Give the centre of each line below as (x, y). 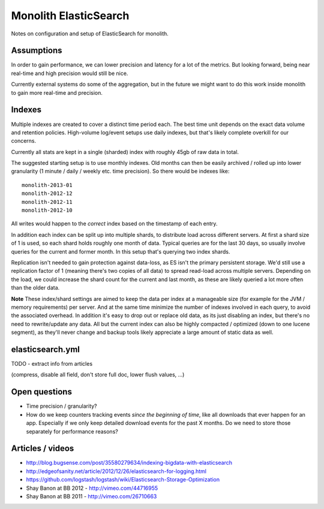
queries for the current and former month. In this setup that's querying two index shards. (121, 251)
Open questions (41, 392)
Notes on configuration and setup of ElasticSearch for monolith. (90, 34)
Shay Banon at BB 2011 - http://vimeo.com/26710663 (91, 496)
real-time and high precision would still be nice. (70, 73)
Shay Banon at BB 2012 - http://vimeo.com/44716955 (92, 488)
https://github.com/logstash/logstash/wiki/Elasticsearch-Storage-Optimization (123, 480)
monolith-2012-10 (47, 210)
